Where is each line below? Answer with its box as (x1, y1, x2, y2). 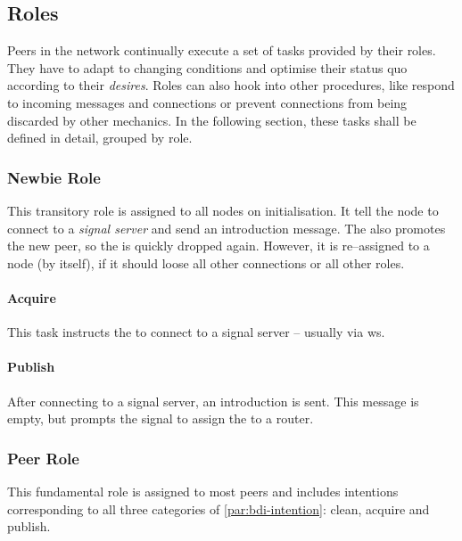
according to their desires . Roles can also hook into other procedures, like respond (7, 76, 455, 94)
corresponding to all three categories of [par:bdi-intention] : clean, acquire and (7, 499, 430, 518)
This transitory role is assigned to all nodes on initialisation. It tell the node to (7, 201, 439, 219)
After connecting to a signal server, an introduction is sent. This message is (7, 391, 419, 410)
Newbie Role (7, 166, 101, 188)
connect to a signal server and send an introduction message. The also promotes (7, 218, 446, 237)
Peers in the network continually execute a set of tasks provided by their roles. (7, 41, 436, 60)
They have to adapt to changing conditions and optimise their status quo (7, 58, 408, 77)
